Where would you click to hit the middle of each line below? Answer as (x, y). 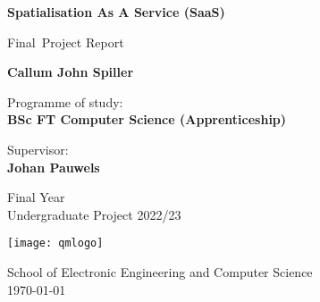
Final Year (36, 197)
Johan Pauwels (54, 167)
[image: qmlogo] (55, 243)
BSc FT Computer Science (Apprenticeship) (147, 119)
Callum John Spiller (71, 72)
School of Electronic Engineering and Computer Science (160, 272)
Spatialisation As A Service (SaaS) (116, 12)
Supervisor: (38, 149)
